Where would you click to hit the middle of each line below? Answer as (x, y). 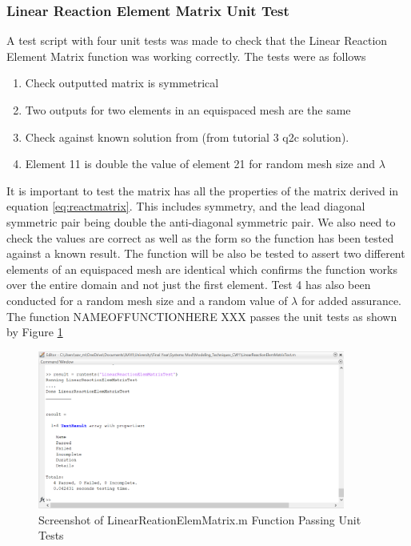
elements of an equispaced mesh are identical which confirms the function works (202, 269)
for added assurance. (351, 300)
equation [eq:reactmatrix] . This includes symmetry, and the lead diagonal (186, 206)
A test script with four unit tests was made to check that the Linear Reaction (197, 40)
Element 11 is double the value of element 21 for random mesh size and (200, 164)
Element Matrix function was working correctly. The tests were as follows (186, 56)
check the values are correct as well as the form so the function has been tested (200, 237)
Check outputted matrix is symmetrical (122, 83)
